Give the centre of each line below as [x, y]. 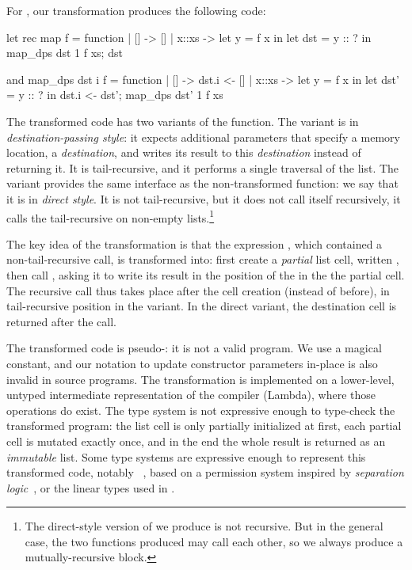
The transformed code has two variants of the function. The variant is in [183, 121]
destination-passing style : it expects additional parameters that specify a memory [203, 137]
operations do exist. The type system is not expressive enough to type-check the [201, 410]
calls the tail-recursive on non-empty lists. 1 [111, 216]
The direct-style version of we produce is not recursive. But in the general [204, 526]
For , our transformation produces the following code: [136, 10]
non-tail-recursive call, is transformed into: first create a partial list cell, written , [203, 259]
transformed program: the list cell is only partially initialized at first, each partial [204, 426]
